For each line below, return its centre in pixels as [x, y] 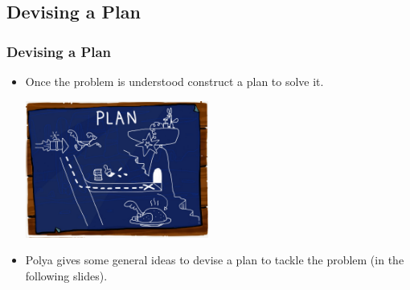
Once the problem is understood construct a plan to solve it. [174, 81]
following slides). [66, 275]
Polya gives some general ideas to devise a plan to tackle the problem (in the [215, 260]
